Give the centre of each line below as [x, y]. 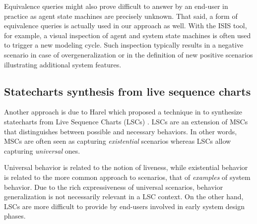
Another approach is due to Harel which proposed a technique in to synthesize [123, 112]
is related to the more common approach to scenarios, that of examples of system [127, 177]
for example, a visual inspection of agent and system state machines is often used [128, 35]
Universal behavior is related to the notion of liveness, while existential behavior [126, 167]
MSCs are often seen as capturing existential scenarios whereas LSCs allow [118, 141]
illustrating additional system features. [63, 64]
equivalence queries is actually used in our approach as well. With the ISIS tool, [126, 26]
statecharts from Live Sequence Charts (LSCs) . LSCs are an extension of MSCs [126, 121]
